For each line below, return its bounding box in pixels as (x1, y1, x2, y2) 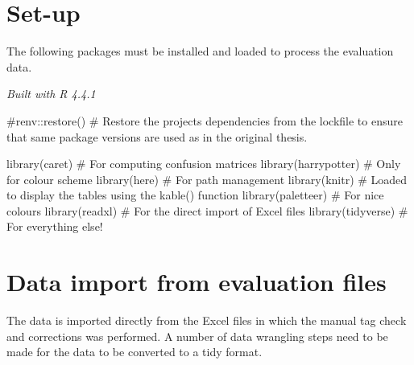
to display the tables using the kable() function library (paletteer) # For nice (6, 187, 384, 203)
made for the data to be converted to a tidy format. (6, 343, 263, 360)
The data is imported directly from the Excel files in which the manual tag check (6, 312, 407, 329)
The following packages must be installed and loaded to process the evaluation (6, 43, 394, 59)
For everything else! (6, 218, 103, 235)
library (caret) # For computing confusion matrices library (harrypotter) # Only (6, 155, 401, 172)
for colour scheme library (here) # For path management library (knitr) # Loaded (6, 170, 408, 187)
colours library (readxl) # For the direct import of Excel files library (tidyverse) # (6, 202, 408, 219)
